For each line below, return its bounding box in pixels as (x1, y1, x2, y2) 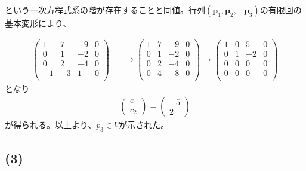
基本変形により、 (5, 17, 72, 29)
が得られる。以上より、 (5, 118, 97, 131)
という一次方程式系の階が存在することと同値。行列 (5, 4, 205, 16)
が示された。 (119, 118, 169, 131)
